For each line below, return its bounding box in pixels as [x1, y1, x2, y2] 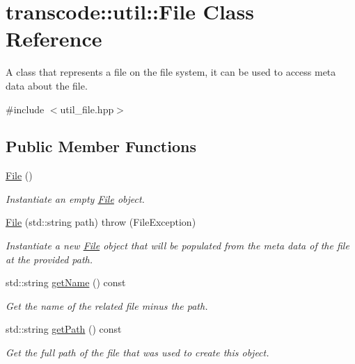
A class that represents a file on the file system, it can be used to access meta [6, 65, 336, 79]
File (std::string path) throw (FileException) [6, 215, 196, 229]
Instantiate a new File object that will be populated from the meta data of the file [6, 238, 349, 253]
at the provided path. [6, 251, 93, 266]
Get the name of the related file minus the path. [6, 298, 208, 313]
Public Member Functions [6, 135, 196, 157]
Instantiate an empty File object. [6, 191, 145, 206]
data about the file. [6, 78, 88, 92]
